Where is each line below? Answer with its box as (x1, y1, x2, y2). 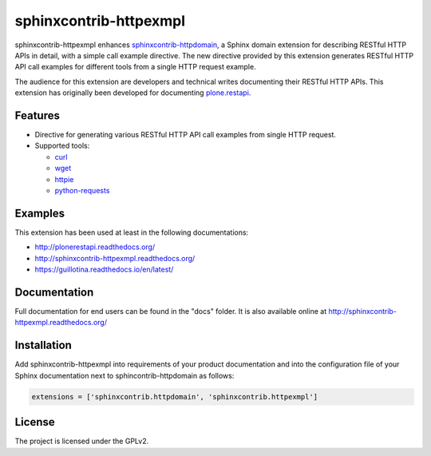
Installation (14, 339, 72, 352)
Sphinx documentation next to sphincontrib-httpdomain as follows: (14, 371, 235, 380)
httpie (54, 174, 74, 184)
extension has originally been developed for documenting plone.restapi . (14, 88, 251, 97)
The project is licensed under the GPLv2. (14, 436, 149, 446)
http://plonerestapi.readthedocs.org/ (34, 242, 156, 252)
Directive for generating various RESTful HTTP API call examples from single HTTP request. (34, 130, 337, 140)
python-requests (54, 185, 110, 195)
